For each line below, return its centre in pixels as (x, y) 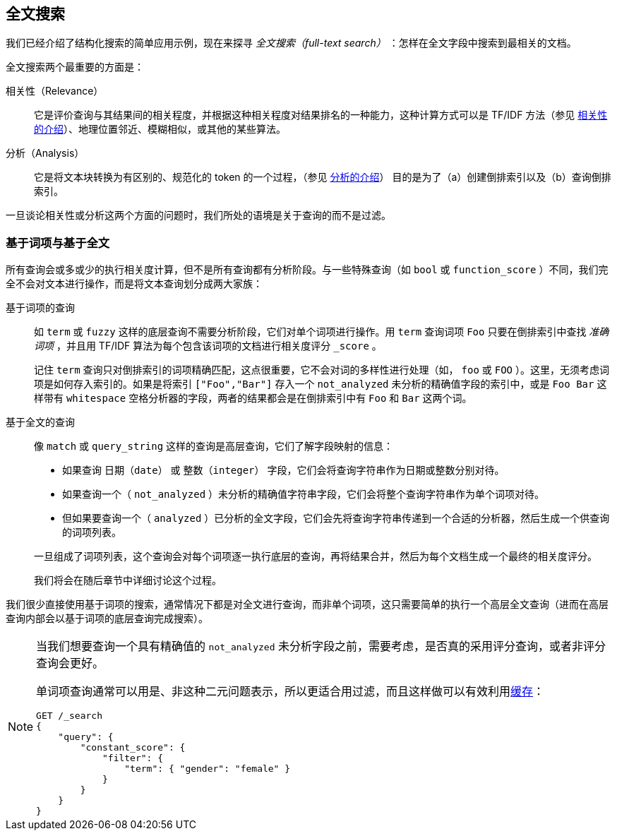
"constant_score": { (133, 748)
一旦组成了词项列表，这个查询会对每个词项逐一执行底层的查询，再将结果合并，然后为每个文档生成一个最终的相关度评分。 (316, 556)
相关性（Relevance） (55, 91)
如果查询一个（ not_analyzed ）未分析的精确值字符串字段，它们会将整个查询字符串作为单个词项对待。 (304, 494)
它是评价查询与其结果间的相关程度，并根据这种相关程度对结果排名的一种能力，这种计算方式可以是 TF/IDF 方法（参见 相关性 (321, 115)
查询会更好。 (70, 663)
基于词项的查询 (40, 308)
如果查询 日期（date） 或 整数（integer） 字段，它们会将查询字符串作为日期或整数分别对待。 (283, 470)
